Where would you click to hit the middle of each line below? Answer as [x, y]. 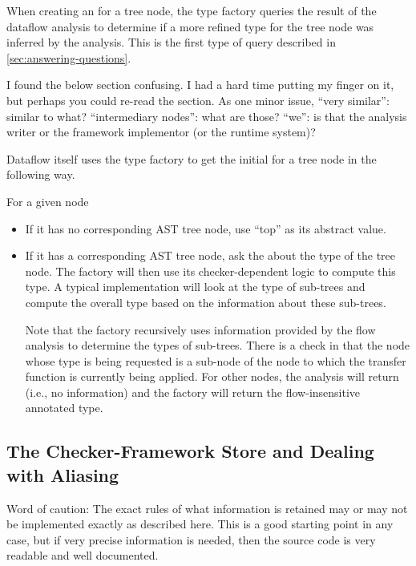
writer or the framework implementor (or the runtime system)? [161, 132]
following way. [41, 174]
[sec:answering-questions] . [69, 57]
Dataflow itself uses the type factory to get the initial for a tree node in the [192, 158]
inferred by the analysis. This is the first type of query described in [171, 42]
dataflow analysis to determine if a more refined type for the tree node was [190, 26]
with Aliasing [63, 474]
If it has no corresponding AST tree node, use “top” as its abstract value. [206, 228]
